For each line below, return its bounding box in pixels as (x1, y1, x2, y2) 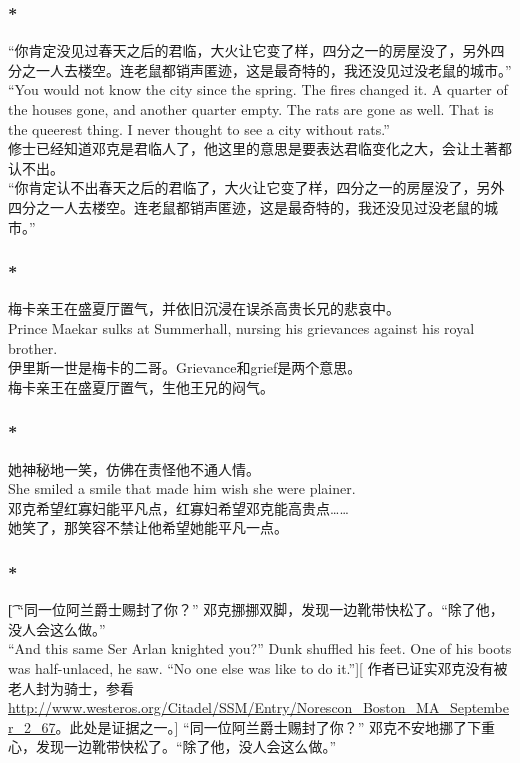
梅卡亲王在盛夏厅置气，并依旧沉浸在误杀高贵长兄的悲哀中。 (8, 298, 400, 319)
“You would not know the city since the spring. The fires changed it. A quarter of (8, 79, 508, 100)
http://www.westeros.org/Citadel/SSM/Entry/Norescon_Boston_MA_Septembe (8, 697, 509, 718)
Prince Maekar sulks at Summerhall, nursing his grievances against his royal (8, 317, 475, 338)
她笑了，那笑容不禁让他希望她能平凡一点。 (8, 517, 288, 538)
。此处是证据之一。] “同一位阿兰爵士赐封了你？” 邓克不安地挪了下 (55, 716, 481, 737)
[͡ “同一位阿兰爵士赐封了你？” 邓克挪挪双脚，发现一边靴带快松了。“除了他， (8, 599, 504, 620)
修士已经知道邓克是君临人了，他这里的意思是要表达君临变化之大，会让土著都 (8, 138, 512, 159)
